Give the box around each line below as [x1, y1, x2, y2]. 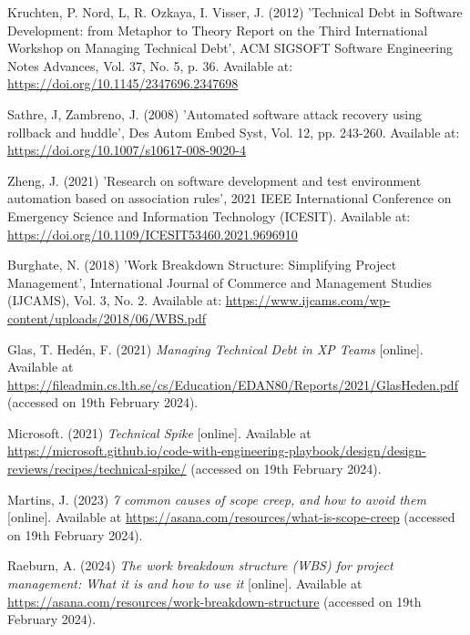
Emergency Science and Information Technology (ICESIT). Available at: [7, 206, 411, 225]
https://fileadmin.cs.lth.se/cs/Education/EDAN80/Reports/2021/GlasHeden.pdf [7, 374, 458, 394]
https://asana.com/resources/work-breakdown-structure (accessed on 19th [7, 591, 422, 610]
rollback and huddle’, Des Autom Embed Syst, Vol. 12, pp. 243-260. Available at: [7, 122, 460, 141]
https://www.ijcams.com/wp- [225, 291, 391, 310]
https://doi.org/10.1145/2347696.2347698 [7, 74, 239, 93]
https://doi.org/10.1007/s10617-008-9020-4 [7, 140, 246, 159]
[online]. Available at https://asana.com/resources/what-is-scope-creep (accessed [7, 507, 455, 527]
